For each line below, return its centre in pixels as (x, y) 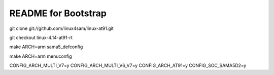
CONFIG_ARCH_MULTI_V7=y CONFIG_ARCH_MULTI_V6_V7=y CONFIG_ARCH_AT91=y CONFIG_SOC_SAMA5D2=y (128, 65)
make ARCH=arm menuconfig (41, 56)
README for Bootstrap (58, 13)
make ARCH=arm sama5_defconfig (46, 47)
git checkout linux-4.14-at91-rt (41, 37)
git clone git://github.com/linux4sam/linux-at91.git (61, 28)
